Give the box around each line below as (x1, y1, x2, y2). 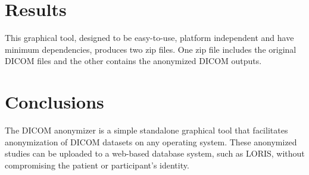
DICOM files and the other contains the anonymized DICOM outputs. (5, 55, 262, 67)
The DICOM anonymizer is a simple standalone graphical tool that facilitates (5, 124, 288, 136)
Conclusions (5, 90, 104, 114)
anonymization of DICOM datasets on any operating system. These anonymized (5, 135, 297, 148)
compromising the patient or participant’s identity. (5, 158, 189, 171)
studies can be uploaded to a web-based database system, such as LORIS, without (5, 147, 305, 160)
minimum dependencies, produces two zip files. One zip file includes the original (5, 43, 296, 55)
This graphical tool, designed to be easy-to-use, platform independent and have (5, 31, 294, 44)
